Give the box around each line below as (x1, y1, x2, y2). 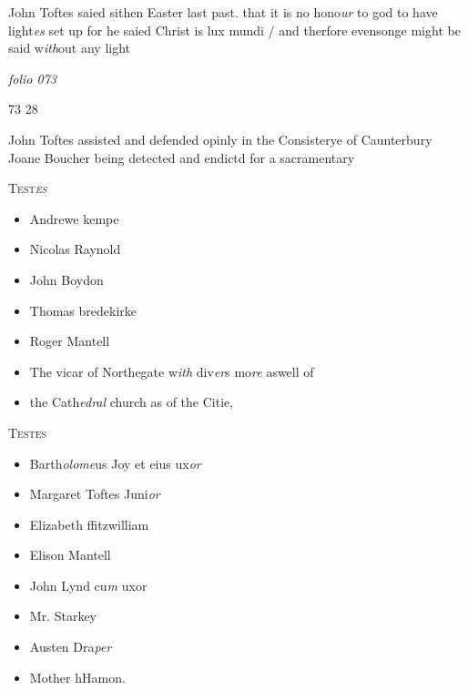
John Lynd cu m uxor (29, 575, 148, 594)
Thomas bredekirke (29, 300, 137, 320)
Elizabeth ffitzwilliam (29, 514, 149, 533)
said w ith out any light (8, 38, 131, 57)
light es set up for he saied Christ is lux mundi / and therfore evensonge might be (8, 20, 461, 39)
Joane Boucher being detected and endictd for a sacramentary (8, 147, 355, 167)
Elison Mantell (29, 545, 111, 564)
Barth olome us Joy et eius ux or (29, 453, 201, 472)
